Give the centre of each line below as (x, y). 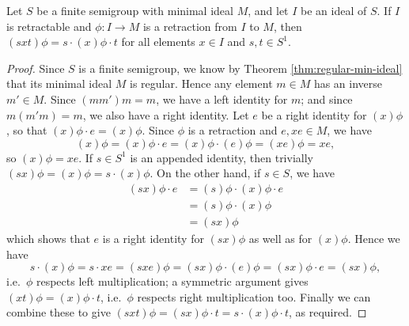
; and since (327, 99)
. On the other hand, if (205, 173)
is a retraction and (233, 130)
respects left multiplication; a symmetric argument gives (172, 281)
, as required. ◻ (328, 312)
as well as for (280, 239)
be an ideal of (334, 10)
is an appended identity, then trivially (222, 157)
